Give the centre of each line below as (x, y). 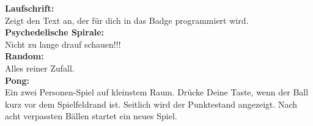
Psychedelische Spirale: (55, 32)
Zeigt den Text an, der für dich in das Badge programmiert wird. (127, 20)
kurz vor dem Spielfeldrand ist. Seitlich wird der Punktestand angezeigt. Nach (151, 104)
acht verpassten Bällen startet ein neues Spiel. (91, 116)
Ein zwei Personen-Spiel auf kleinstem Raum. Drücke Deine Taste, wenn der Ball (157, 92)
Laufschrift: (30, 8)
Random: (24, 56)
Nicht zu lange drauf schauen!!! (63, 44)
